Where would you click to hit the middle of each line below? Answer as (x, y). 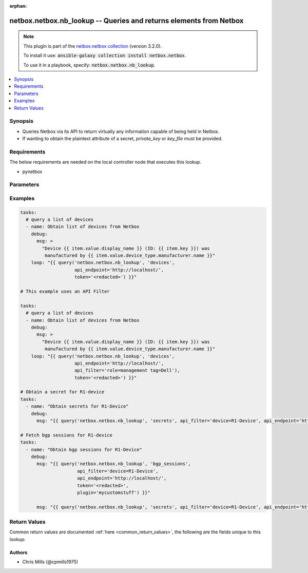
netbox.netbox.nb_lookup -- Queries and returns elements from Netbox (127, 21)
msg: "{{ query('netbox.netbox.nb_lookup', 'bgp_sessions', (114, 464)
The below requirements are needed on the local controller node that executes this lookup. (105, 162)
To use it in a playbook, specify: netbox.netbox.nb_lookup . (89, 65)
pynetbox (32, 171)
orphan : (18, 6)
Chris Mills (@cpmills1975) (50, 562)
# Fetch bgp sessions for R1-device (66, 435)
